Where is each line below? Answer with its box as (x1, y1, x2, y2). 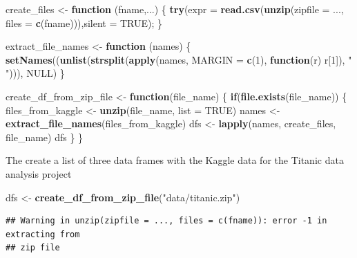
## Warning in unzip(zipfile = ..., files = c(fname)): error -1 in (6, 216, 327, 226)
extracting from (6, 229, 80, 239)
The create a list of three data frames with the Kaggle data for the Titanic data (6, 153, 344, 167)
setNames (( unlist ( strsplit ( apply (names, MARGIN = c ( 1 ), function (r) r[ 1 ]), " (6, 52, 352, 66)
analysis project (6, 166, 72, 181)
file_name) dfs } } (6, 129, 84, 144)
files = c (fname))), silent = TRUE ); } (6, 15, 163, 30)
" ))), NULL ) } (6, 66, 65, 80)
